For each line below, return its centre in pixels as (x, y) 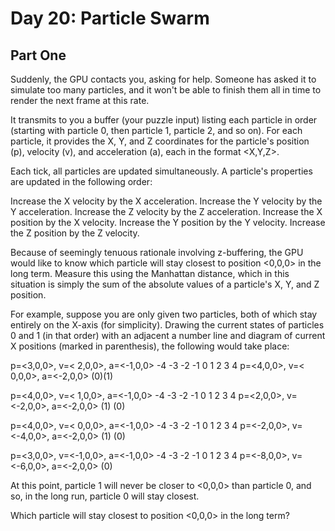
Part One (38, 55)
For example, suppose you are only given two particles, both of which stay (164, 314)
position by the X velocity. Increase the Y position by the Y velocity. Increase (168, 222)
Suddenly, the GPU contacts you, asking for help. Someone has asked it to (163, 79)
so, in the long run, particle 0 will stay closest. (105, 496)
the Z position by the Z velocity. (75, 233)
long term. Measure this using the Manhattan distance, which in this (150, 273)
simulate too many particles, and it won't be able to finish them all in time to (166, 90)
